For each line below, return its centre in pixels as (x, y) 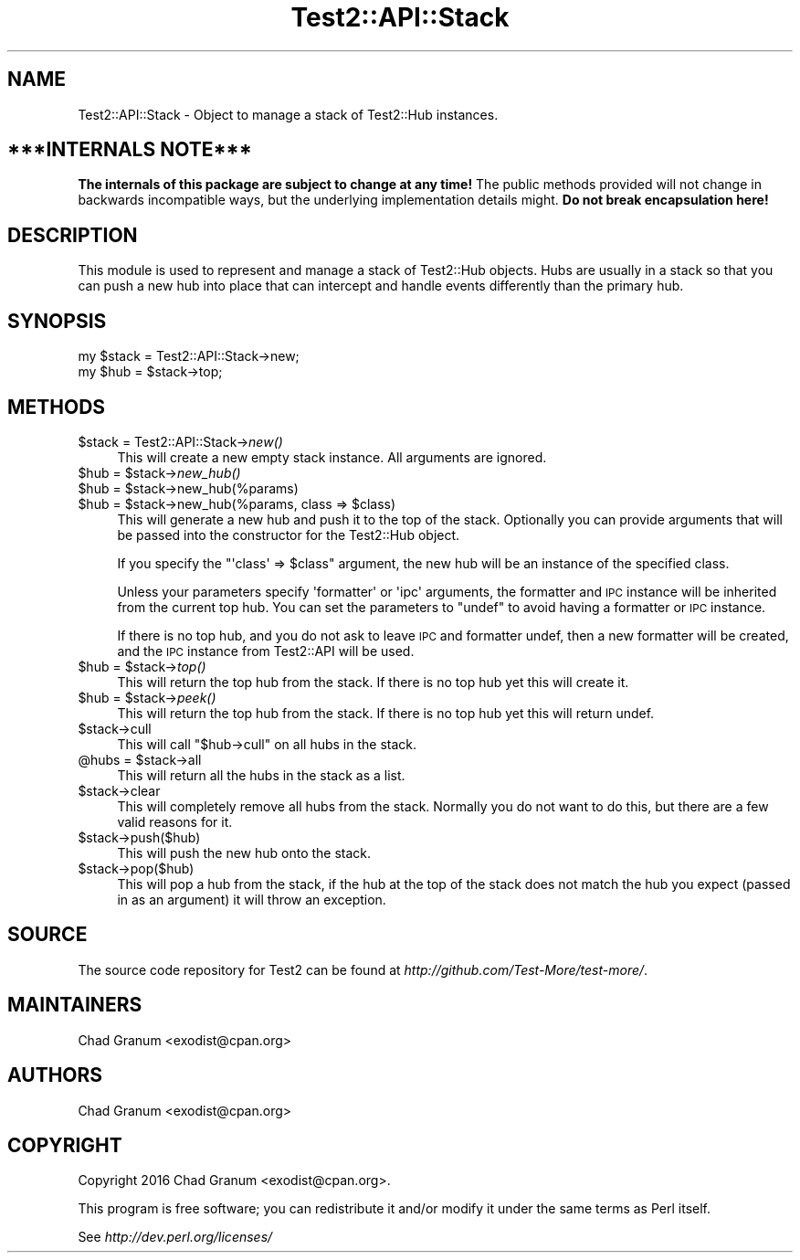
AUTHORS (55, 1075)
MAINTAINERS (75, 1005)
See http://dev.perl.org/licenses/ (175, 1237)
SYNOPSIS (57, 321)
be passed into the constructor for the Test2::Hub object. (289, 535)
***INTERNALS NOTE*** (130, 150)
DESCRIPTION (73, 235)
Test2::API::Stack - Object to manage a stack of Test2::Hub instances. (288, 114)
